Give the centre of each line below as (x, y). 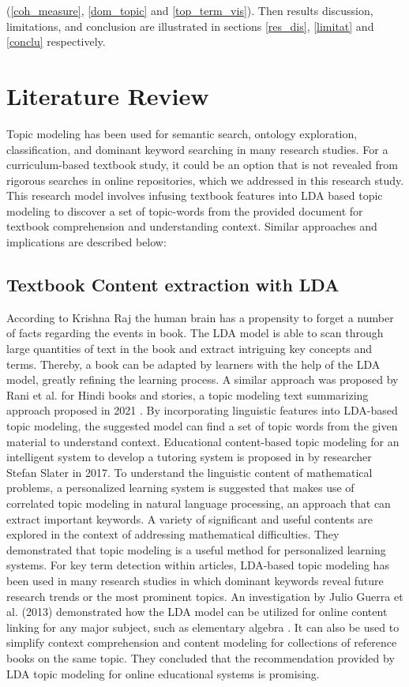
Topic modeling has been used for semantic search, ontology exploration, (182, 133)
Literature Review (108, 95)
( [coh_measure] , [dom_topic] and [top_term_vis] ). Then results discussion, (190, 10)
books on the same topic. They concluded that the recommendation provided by (201, 657)
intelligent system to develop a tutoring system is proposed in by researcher (189, 457)
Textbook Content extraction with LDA (173, 285)
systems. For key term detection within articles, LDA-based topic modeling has (198, 565)
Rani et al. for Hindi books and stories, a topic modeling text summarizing (188, 394)
